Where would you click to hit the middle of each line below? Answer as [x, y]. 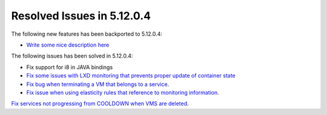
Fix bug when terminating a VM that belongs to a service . [98, 84]
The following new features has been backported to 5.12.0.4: [87, 34]
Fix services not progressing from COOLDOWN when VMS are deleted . [100, 103]
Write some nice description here [68, 45]
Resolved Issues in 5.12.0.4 [81, 16]
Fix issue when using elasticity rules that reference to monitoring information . [123, 92]
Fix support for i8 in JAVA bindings [70, 67]
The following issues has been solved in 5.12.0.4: [72, 56]
